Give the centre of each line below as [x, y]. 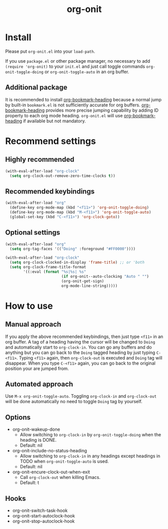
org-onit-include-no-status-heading [50, 451]
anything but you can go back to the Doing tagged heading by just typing [80, 352]
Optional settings [33, 232]
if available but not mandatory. [55, 121]
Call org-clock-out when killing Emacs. [60, 477]
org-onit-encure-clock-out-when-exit [51, 472]
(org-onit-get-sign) [82, 281]
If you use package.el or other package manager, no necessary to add [78, 61]
